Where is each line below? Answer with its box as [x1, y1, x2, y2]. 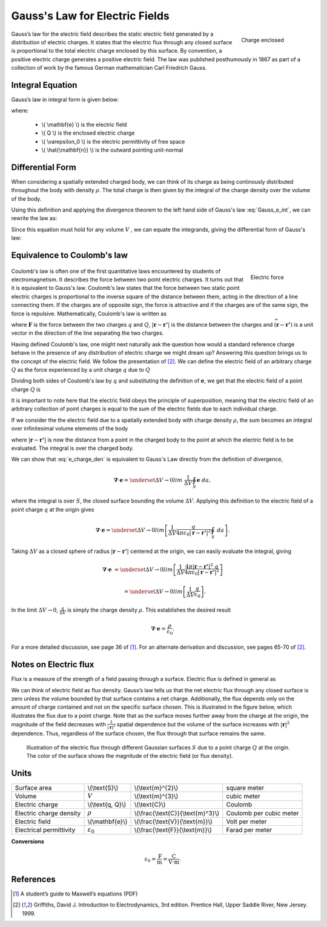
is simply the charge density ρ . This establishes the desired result [67, 606, 231, 614]
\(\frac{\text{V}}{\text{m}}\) [134, 817, 213, 826]
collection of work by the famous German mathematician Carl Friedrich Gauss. [11, 64, 207, 72]
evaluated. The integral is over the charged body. [11, 444, 134, 452]
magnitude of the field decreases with [11, 720, 106, 728]
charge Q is [11, 386, 41, 393]
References [11, 874, 56, 885]
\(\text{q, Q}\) [87, 800, 127, 809]
